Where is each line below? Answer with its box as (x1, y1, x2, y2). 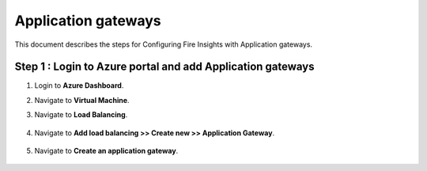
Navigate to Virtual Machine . (34, 95, 130, 104)
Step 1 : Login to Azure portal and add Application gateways (14, 60, 316, 74)
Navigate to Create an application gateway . (34, 146, 179, 156)
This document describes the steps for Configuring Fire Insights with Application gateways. (14, 40, 312, 49)
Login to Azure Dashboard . (34, 81, 124, 90)
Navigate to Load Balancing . (34, 110, 128, 120)
